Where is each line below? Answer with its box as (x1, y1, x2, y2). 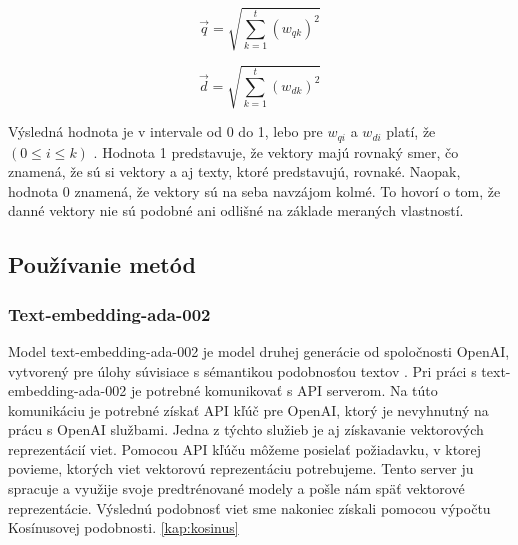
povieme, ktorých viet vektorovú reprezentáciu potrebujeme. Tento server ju (8, 458, 474, 479)
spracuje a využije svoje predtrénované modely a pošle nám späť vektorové (8, 478, 465, 499)
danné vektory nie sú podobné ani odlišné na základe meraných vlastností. (8, 200, 464, 221)
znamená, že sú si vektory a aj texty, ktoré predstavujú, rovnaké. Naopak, (8, 161, 461, 182)
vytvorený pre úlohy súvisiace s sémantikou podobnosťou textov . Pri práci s (8, 360, 477, 381)
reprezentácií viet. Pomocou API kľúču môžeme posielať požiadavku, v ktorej (8, 438, 482, 459)
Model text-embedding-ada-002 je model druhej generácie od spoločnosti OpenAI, (8, 340, 510, 361)
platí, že (386, 121, 436, 142)
